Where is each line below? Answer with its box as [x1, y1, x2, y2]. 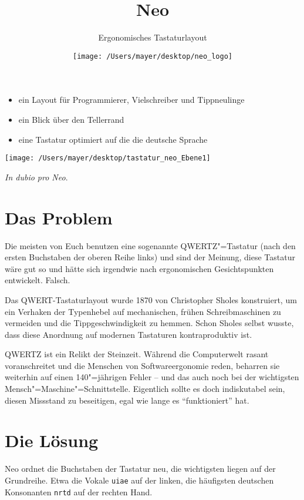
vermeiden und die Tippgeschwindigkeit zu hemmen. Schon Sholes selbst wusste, [5, 317, 294, 329]
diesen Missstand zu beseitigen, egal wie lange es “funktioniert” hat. [5, 394, 249, 406]
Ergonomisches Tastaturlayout [98, 31, 207, 43]
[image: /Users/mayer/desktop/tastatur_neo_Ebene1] [5, 154, 211, 163]
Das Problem [5, 205, 113, 229]
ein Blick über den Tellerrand [18, 113, 124, 125]
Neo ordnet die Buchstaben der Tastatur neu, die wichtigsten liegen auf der [5, 462, 276, 475]
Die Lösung [5, 428, 99, 452]
